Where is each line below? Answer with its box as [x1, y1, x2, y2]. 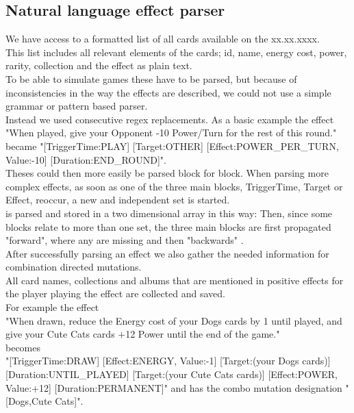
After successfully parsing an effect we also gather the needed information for [5, 246, 329, 260]
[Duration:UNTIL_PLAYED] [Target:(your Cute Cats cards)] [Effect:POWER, [5, 367, 338, 381]
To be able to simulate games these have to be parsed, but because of [5, 71, 297, 86]
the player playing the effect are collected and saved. [5, 286, 225, 301]
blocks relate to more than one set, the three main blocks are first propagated [5, 219, 331, 234]
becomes [5, 340, 41, 354]
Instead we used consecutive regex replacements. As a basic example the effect [5, 112, 334, 126]
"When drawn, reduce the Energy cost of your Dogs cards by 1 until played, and [5, 313, 342, 327]
